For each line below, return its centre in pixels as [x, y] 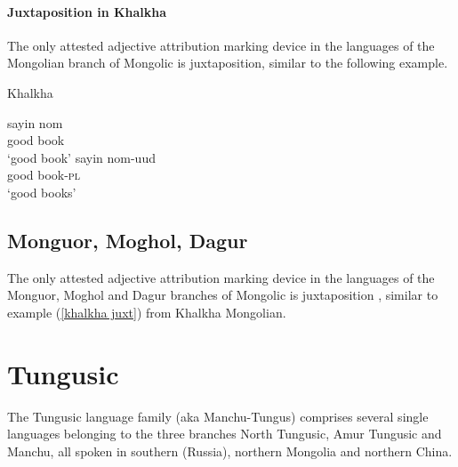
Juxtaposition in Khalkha [87, 11]
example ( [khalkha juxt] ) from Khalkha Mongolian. [147, 312]
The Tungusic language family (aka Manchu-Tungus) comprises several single [218, 416]
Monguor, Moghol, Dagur [128, 240]
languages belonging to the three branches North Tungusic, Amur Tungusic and [225, 434]
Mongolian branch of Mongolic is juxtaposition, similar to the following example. [228, 63]
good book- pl [44, 175]
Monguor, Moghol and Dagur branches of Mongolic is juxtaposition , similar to [223, 295]
